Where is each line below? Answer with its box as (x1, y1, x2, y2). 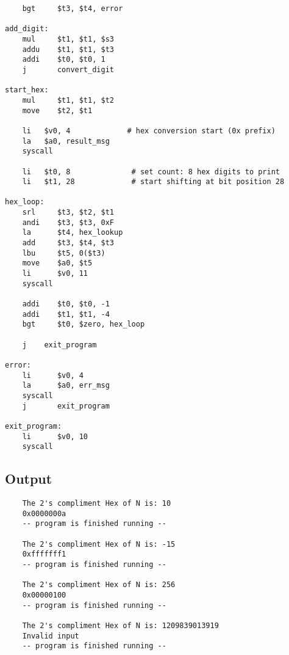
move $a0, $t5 (22, 259, 93, 268)
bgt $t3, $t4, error (22, 4, 123, 13)
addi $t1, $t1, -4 (22, 309, 110, 319)
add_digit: (5, 24, 49, 34)
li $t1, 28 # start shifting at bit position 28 (22, 177, 285, 187)
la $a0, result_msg (22, 136, 110, 146)
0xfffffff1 (22, 550, 66, 559)
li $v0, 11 (22, 269, 88, 278)
